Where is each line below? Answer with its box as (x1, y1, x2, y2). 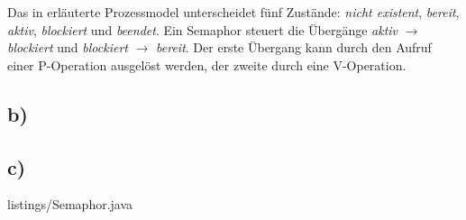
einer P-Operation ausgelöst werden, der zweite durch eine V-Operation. (7, 55, 407, 74)
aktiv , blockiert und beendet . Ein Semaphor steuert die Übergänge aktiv (7, 20, 398, 39)
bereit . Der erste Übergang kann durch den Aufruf (156, 38, 432, 57)
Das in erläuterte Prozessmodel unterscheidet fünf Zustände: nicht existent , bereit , (7, 3, 460, 21)
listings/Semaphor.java (7, 195, 133, 214)
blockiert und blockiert (7, 38, 128, 57)
